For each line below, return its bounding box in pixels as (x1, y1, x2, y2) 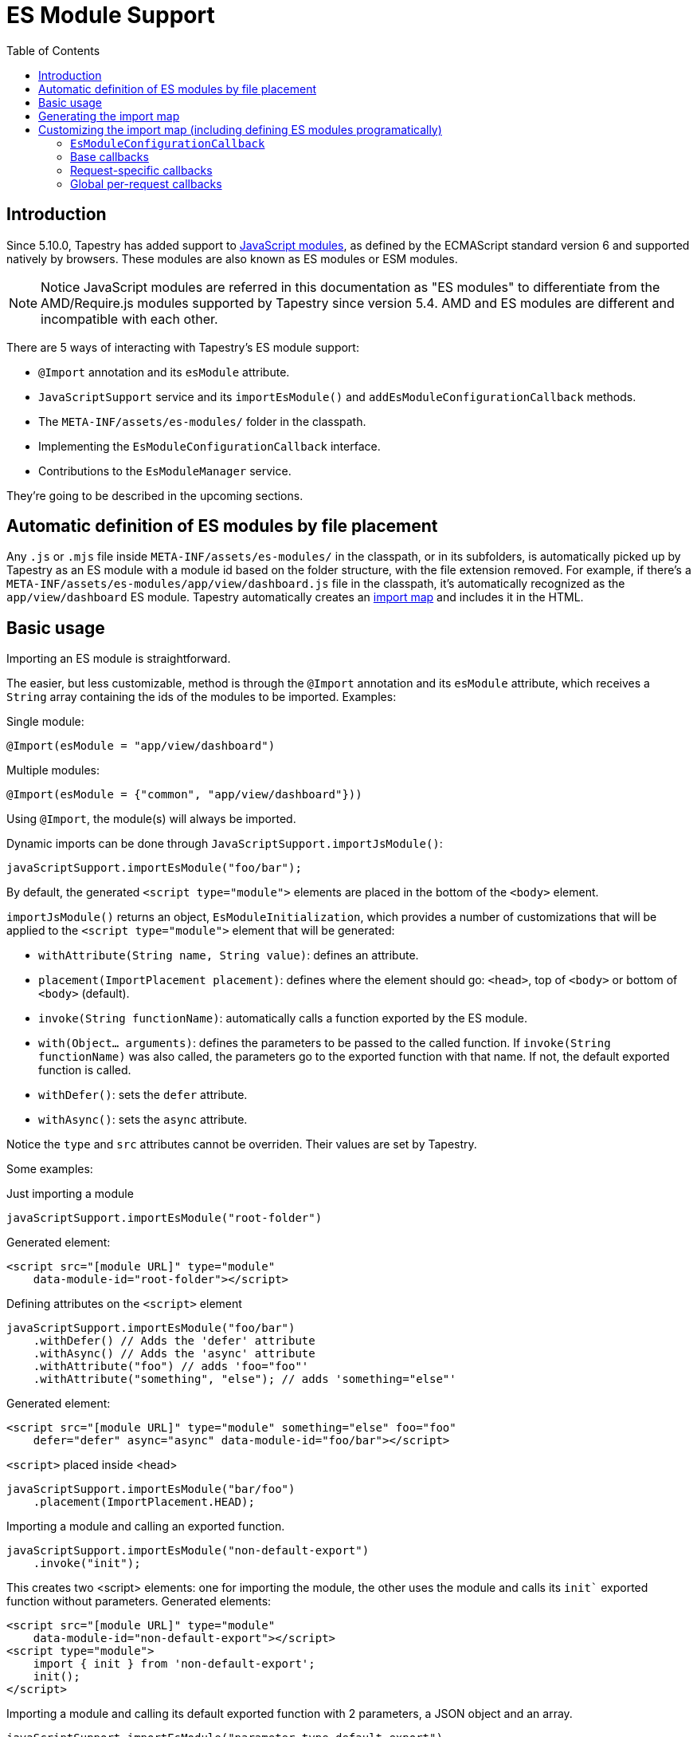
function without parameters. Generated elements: (6, 1594, 272, 1609)
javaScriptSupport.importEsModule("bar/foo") (6, 1483, 296, 1496)
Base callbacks (70, 149, 149, 163)
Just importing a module (6, 1187, 134, 1201)
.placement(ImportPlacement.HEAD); (33, 1495, 255, 1509)
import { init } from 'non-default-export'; (33, 1657, 315, 1671)
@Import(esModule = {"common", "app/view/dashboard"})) (6, 788, 362, 802)
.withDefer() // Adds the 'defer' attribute (33, 1334, 315, 1348)
